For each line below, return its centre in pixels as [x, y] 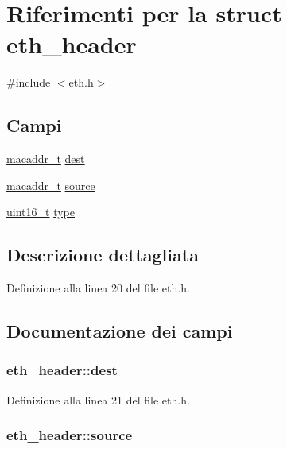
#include [29, 82]
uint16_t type [41, 212]
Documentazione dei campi [120, 331]
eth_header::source [70, 435]
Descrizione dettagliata [103, 255]
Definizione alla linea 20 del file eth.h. [98, 288]
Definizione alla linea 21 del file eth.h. [98, 399]
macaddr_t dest [46, 159]
